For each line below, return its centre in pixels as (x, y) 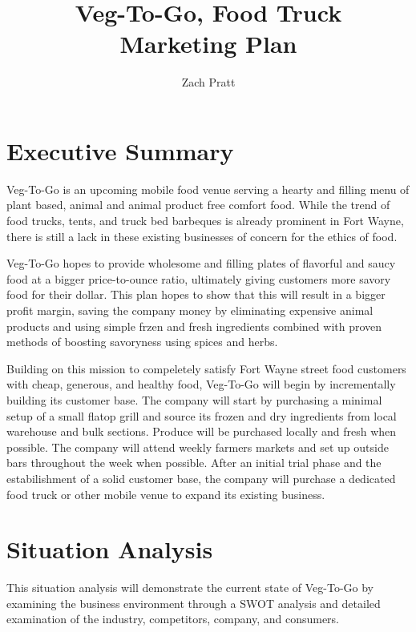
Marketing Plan (208, 44)
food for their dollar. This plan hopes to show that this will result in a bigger (196, 294)
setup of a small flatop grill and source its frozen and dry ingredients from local (202, 415)
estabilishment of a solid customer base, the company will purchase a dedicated (201, 478)
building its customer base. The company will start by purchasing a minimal (194, 399)
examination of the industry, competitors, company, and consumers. (173, 619)
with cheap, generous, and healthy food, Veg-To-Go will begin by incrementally (201, 384)
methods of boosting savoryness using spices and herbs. (142, 342)
